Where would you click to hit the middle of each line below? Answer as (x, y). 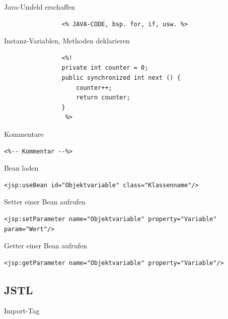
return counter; (103, 98)
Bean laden (21, 168)
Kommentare (24, 134)
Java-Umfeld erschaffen (40, 7)
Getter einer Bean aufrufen (46, 246)
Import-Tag (22, 311)
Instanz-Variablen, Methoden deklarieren (67, 41)
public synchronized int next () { (121, 77)
